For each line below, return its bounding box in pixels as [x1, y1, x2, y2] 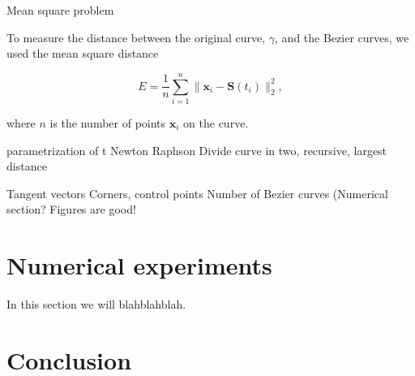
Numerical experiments [6, 249, 272, 282]
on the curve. [183, 114, 249, 131]
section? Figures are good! [6, 201, 136, 218]
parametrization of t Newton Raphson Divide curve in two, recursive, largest [6, 141, 387, 158]
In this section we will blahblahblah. [6, 296, 186, 312]
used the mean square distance [6, 45, 159, 62]
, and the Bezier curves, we [275, 28, 409, 45]
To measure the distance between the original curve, [6, 28, 266, 45]
